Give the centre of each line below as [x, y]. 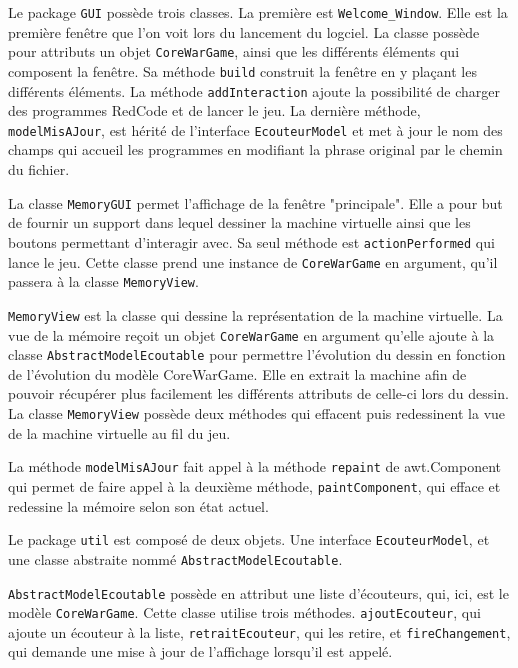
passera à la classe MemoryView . [103, 281]
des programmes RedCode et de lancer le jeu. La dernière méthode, [214, 110]
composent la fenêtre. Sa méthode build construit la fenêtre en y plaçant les [242, 70]
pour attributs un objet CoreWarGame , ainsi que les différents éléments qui [234, 51]
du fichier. [39, 169]
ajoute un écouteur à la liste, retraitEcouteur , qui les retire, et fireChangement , [259, 631]
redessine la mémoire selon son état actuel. [138, 505]
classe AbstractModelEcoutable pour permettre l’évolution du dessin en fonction [257, 354]
